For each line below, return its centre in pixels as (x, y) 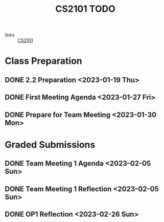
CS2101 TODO (85, 9)
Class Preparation (43, 61)
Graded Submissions (50, 145)
